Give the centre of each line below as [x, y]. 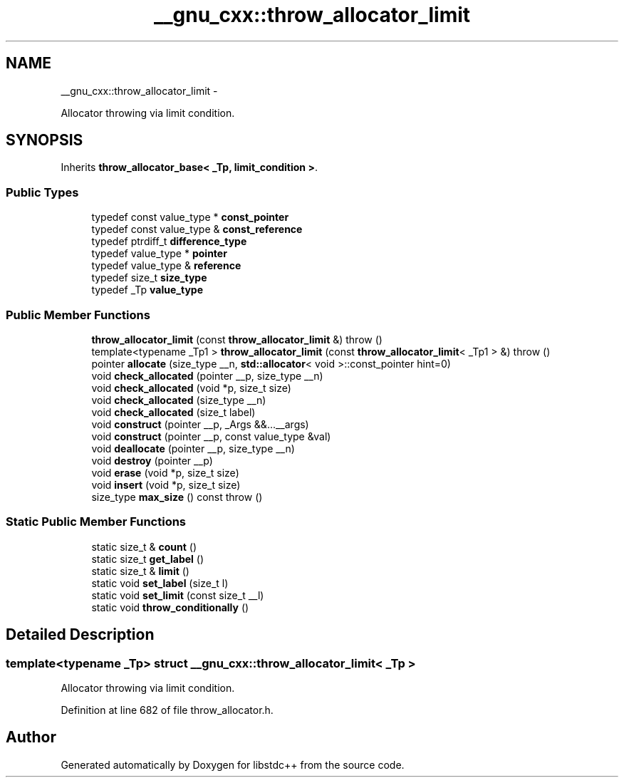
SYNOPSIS [45, 140]
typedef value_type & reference [166, 266]
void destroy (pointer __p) [152, 460]
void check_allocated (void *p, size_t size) [191, 388]
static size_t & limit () [140, 571]
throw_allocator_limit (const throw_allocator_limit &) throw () [237, 339]
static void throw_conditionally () [170, 607]
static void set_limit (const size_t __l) [178, 595]
